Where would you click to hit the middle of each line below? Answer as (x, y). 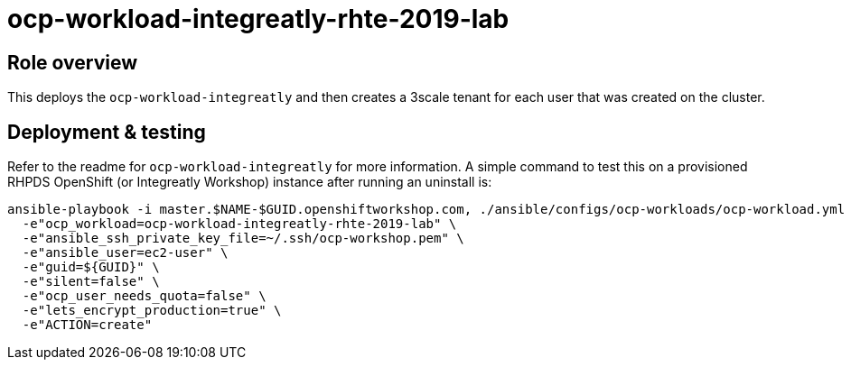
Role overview (73, 62)
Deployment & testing (107, 132)
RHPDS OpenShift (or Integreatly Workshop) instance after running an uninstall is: (250, 182)
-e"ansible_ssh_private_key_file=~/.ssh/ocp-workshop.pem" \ (243, 239)
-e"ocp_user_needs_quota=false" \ (144, 296)
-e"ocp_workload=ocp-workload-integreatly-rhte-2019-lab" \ (239, 224)
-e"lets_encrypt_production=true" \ (152, 311)
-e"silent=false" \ (91, 282)
